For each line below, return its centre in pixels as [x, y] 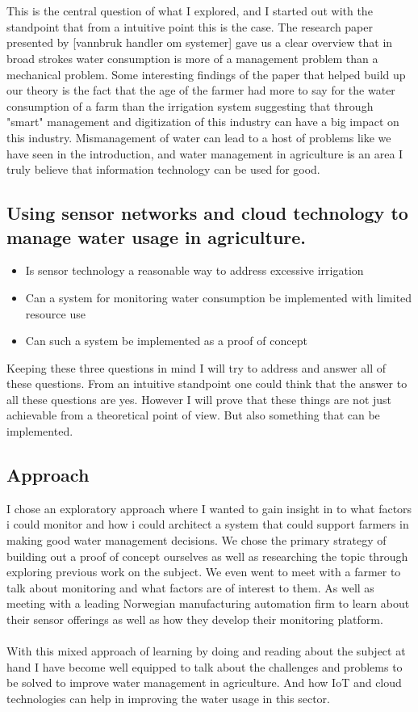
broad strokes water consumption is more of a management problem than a [192, 58]
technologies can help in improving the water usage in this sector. [168, 698]
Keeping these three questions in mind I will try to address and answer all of [196, 367]
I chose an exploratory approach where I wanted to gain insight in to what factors [209, 508]
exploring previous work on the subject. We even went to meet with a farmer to [204, 572]
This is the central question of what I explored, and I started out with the [190, 11]
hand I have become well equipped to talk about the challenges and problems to [205, 666]
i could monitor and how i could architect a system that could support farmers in [208, 524]
